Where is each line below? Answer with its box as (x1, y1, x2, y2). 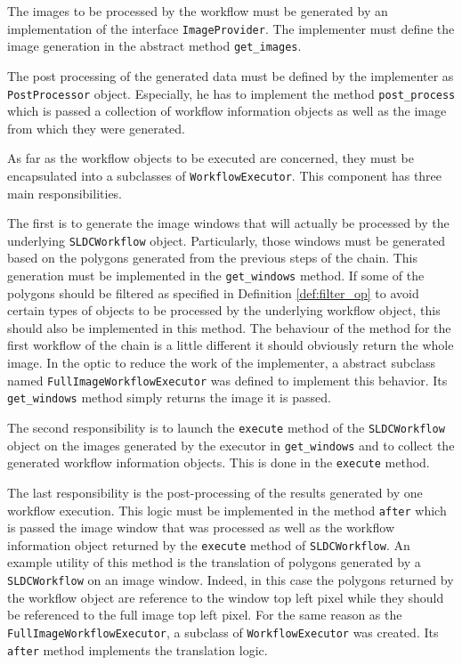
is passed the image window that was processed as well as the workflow (7, 518, 394, 537)
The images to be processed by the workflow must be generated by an (7, 2, 388, 20)
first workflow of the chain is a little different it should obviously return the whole (7, 336, 454, 354)
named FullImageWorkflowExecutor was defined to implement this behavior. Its (7, 370, 448, 389)
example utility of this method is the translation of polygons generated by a (7, 553, 421, 572)
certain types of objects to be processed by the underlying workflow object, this (7, 301, 441, 320)
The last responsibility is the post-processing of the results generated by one (7, 483, 423, 501)
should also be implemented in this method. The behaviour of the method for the (7, 318, 451, 337)
